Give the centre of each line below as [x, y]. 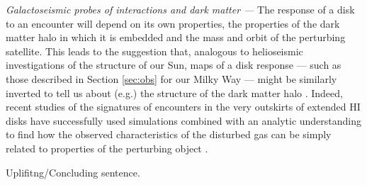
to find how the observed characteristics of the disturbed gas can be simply [169, 134]
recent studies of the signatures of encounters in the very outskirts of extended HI [183, 107]
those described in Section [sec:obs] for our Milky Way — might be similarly [171, 78]
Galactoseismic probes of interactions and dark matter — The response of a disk [180, 9]
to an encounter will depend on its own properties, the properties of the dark [173, 23]
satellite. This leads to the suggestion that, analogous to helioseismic [154, 51]
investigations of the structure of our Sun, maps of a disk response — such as [174, 65]
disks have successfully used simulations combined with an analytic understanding [184, 120]
